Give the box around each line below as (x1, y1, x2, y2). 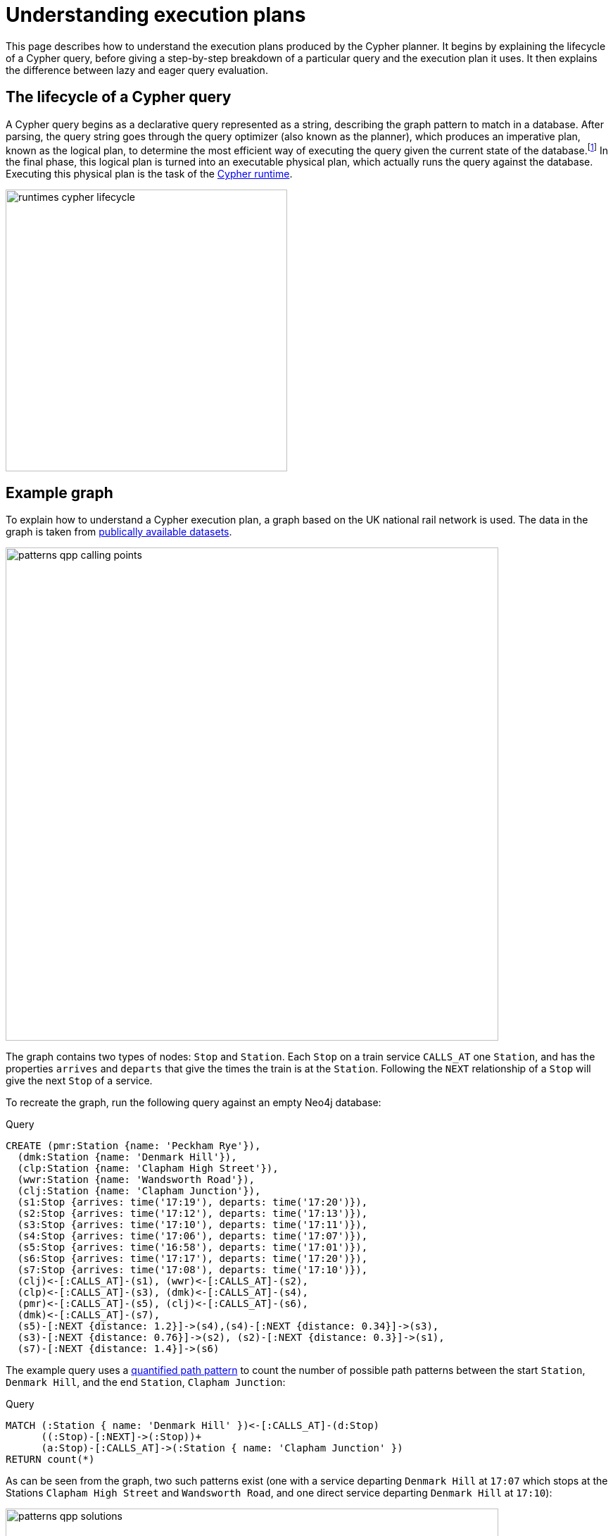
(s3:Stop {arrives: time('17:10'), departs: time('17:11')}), (17, 1219, 368, 1231)
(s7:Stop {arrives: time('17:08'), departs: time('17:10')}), (17, 1264, 368, 1276)
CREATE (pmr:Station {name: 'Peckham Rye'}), (6, 1140, 261, 1152)
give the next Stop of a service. (6, 1074, 153, 1087)
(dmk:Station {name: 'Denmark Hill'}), (17, 1151, 237, 1163)
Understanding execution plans (6, 3, 306, 27)
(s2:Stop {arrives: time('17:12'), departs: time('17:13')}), (17, 1208, 368, 1220)
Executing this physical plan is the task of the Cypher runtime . (6, 168, 293, 180)
